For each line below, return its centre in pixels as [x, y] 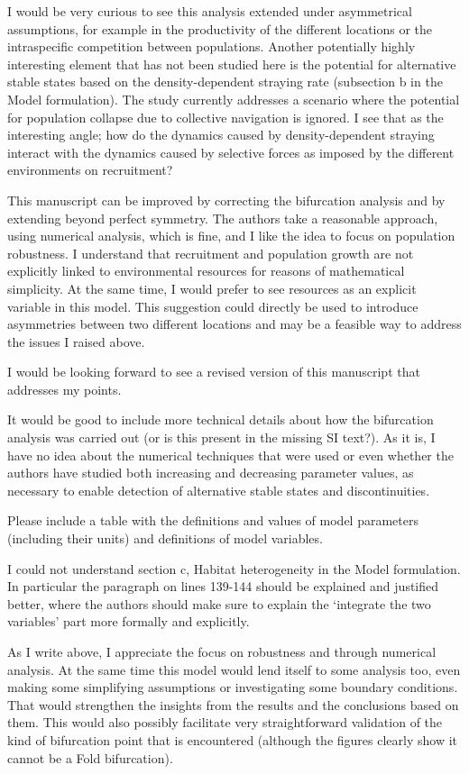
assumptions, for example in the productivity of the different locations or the [220, 28]
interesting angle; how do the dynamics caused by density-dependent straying [221, 135]
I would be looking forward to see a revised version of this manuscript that [214, 372]
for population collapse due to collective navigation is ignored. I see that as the [225, 117]
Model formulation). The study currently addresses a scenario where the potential [234, 99]
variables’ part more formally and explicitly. [129, 621]
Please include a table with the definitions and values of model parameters [213, 520]
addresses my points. [64, 389]
